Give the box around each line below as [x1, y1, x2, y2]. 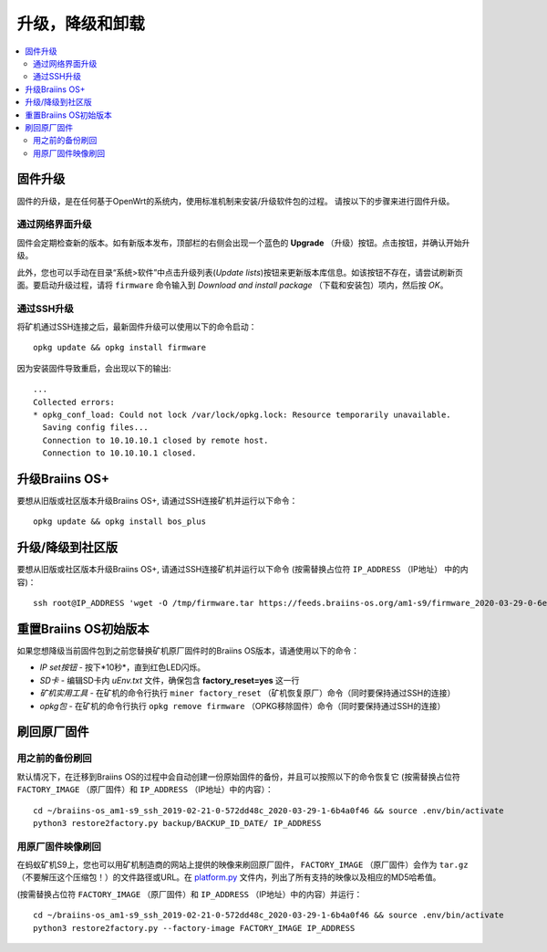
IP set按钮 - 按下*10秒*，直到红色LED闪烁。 [39, 662, 206, 673]
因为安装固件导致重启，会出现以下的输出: [16, 362, 172, 373]
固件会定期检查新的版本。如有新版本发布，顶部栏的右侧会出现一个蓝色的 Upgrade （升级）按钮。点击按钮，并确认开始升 [16, 237, 470, 248]
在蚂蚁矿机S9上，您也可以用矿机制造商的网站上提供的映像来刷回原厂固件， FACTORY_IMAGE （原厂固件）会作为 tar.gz [16, 859, 469, 871]
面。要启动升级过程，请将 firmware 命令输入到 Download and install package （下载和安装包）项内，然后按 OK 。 [16, 279, 449, 290]
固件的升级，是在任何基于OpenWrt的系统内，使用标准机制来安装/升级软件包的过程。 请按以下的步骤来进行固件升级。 [16, 195, 455, 206]
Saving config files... [42, 423, 150, 433]
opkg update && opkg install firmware [33, 342, 207, 353]
